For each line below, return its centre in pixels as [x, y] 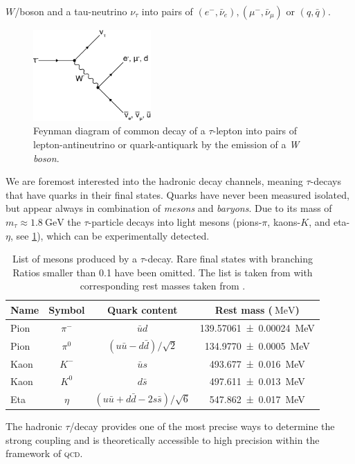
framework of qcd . [44, 453]
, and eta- [329, 221]
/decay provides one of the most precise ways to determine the [202, 426]
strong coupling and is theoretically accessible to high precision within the [163, 439]
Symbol [67, 309]
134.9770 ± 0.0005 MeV [257, 345]
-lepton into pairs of [255, 131]
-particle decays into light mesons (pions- [175, 221]
